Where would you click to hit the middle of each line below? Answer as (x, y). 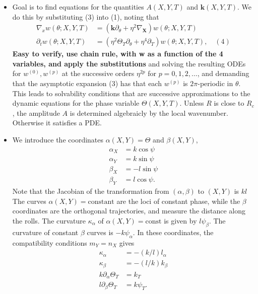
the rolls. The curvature (49, 220)
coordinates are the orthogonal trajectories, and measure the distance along (129, 211)
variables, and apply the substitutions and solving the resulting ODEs (129, 63)
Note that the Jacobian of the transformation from (91, 191)
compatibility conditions (50, 242)
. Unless (192, 103)
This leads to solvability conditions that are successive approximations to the (131, 93)
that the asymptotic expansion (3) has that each (87, 83)
